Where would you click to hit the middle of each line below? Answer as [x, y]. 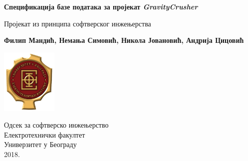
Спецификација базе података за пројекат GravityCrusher [101, 6]
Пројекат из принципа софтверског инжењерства [78, 23]
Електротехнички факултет [45, 134]
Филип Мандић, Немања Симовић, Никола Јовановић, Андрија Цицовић [124, 40]
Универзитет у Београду [40, 144]
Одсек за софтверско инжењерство [56, 125]
